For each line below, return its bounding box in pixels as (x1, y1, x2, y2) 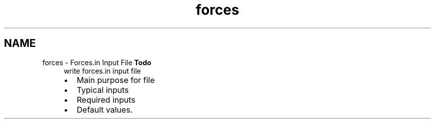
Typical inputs (76, 84, 129, 95)
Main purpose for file (76, 75, 155, 85)
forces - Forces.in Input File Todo (42, 58, 151, 67)
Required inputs (76, 94, 136, 105)
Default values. (76, 104, 133, 115)
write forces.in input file (64, 66, 141, 75)
